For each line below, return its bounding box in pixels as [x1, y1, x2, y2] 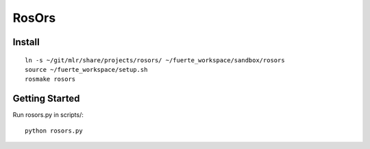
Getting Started [12, 93, 80, 105]
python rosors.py [25, 126, 83, 135]
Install [12, 36, 40, 48]
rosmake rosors [25, 75, 76, 83]
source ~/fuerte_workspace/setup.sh [25, 66, 148, 73]
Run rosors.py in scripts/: [12, 111, 84, 119]
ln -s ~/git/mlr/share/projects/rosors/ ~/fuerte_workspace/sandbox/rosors [25, 56, 285, 64]
